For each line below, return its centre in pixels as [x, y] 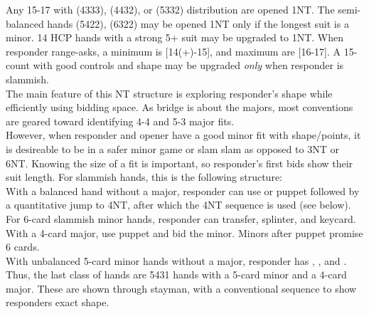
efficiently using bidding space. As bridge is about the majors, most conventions [180, 107]
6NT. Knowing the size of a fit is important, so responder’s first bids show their [180, 163]
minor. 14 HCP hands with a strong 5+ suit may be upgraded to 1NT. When [175, 37]
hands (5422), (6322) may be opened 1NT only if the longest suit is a [198, 23]
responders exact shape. [58, 302]
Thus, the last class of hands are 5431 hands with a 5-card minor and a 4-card [176, 274]
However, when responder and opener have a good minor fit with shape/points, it [183, 135]
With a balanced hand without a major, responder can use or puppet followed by [183, 190]
